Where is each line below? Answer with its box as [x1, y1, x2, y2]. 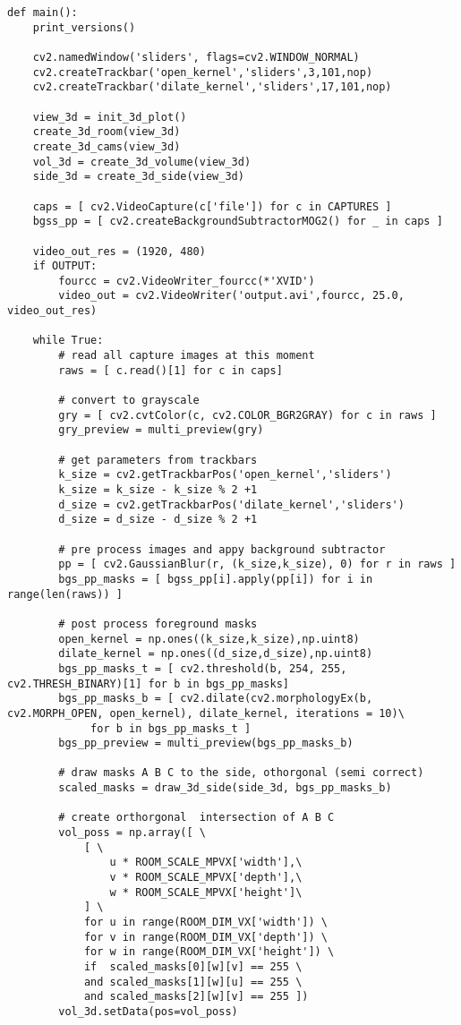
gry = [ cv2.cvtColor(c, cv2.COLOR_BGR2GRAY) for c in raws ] [58, 408, 437, 422]
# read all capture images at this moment [58, 349, 315, 363]
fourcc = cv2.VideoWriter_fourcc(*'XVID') [58, 274, 315, 287]
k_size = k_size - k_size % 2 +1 [58, 483, 258, 496]
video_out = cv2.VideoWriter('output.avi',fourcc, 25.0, [58, 289, 405, 303]
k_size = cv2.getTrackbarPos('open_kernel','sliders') [58, 468, 392, 482]
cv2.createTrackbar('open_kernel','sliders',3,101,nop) [32, 65, 373, 79]
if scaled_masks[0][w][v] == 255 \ [83, 961, 303, 973]
